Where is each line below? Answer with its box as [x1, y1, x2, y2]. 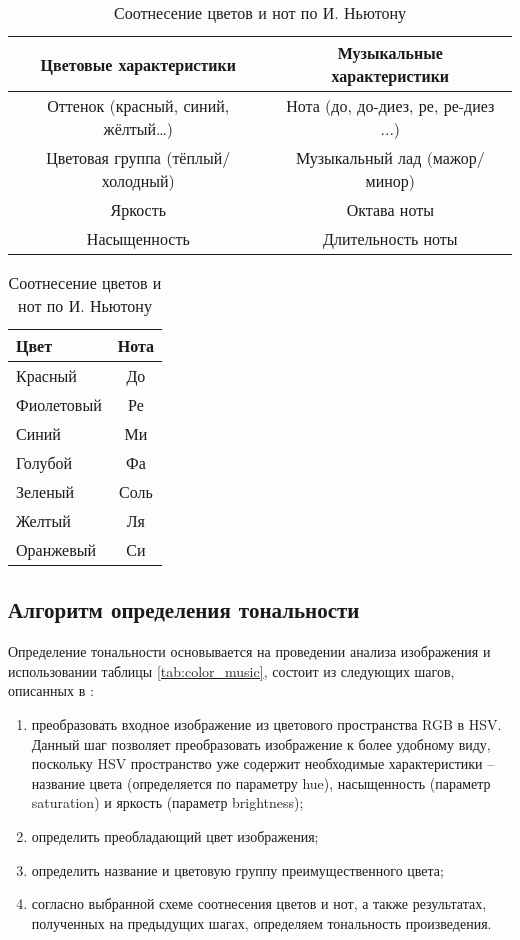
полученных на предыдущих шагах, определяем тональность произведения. [31, 912, 492, 933]
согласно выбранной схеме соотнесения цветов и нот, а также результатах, [31, 893, 487, 914]
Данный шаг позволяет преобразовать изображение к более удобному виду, [31, 733, 491, 754]
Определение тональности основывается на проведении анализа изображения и [8, 641, 491, 662]
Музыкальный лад [295, 146, 422, 169]
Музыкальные [337, 41, 443, 64]
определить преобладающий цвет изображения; [31, 825, 319, 846]
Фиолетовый [16, 393, 102, 416]
